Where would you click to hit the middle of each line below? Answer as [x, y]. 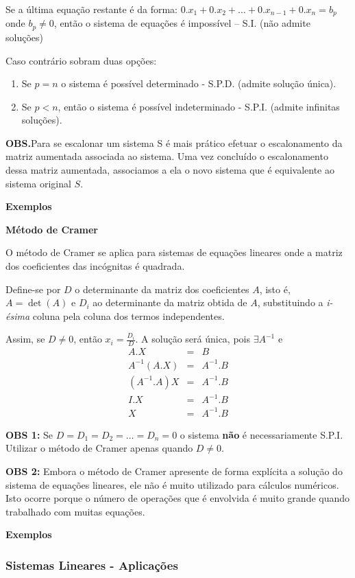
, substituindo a [290, 302]
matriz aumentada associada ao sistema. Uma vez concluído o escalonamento [167, 156]
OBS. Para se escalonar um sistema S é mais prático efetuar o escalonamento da [174, 142]
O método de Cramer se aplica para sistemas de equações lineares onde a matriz [174, 252]
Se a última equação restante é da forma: [91, 9]
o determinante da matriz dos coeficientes [162, 289]
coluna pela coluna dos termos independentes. [128, 315]
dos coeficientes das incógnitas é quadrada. [95, 266]
